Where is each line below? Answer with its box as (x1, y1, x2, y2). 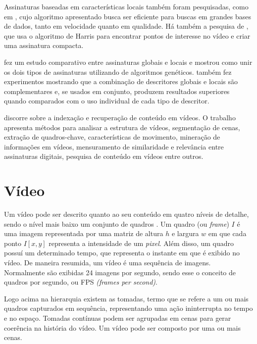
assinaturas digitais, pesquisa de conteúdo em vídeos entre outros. (4, 151, 204, 161)
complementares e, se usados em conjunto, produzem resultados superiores (4, 86, 230, 96)
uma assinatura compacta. (4, 40, 84, 50)
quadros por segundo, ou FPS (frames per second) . (4, 277, 157, 287)
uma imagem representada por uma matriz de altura (4, 228, 163, 239)
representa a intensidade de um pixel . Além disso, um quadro (49, 238, 234, 248)
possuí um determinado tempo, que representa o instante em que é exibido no (4, 247, 240, 258)
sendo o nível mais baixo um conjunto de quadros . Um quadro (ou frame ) (4, 218, 229, 229)
